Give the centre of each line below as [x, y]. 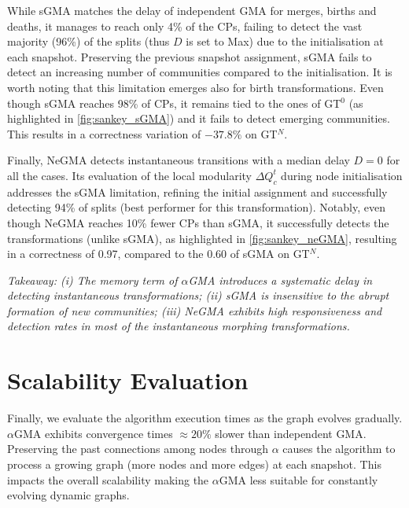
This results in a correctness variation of [104, 133]
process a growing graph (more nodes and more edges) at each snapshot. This [194, 464]
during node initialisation [342, 175]
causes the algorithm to [339, 449]
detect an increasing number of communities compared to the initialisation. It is [200, 72]
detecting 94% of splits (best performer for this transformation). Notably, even [196, 207]
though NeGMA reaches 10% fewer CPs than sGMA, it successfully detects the [198, 222]
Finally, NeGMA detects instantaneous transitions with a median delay [179, 160]
